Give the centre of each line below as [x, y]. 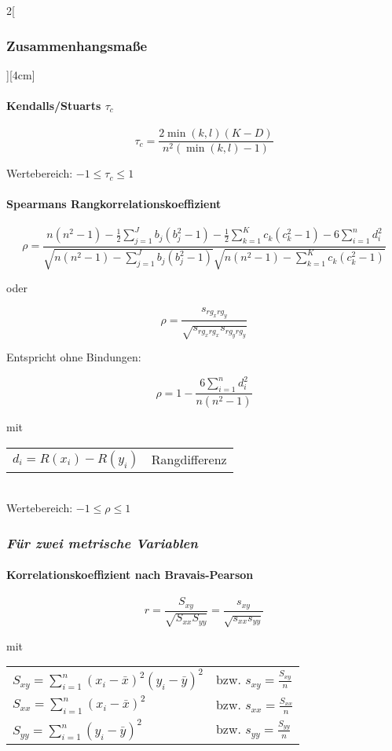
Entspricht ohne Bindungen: [74, 357]
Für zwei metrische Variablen [102, 542]
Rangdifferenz [189, 460]
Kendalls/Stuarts [54, 105]
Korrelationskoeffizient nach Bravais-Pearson [130, 575]
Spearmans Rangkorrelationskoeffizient [114, 204]
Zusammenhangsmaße [77, 45]
